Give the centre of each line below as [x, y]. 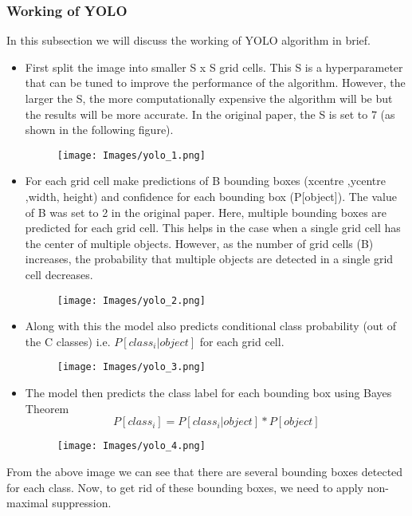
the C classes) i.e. [68, 341]
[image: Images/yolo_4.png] [131, 446]
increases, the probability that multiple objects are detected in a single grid [209, 259]
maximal [27, 503]
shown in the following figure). [99, 130]
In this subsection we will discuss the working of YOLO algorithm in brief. [188, 40]
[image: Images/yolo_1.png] [131, 155]
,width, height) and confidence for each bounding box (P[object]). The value [211, 197]
